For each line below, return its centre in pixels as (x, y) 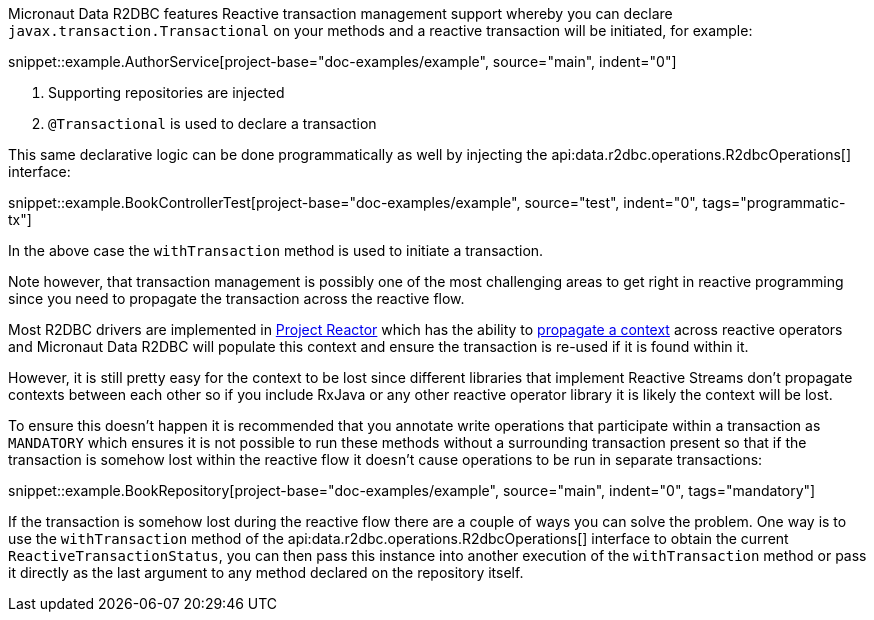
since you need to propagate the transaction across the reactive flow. (236, 298)
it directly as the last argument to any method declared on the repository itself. (266, 572)
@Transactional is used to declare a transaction (212, 123)
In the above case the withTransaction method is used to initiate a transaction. (276, 250)
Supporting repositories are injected (166, 92)
